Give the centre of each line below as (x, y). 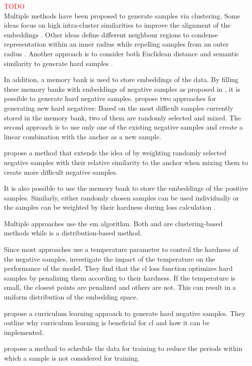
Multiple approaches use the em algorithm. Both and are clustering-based (113, 223)
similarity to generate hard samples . (59, 63)
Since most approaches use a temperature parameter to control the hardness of (121, 249)
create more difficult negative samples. (61, 172)
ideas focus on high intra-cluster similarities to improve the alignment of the (117, 25)
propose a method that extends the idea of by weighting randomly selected (115, 153)
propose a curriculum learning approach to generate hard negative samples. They (125, 313)
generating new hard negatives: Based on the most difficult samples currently (119, 108)
